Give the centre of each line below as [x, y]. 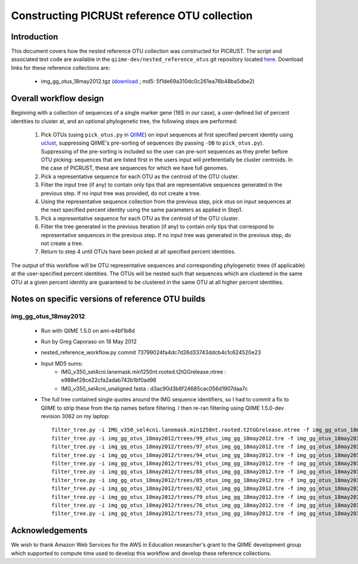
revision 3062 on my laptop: [75, 416]
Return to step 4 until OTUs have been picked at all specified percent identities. [138, 252]
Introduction [35, 37]
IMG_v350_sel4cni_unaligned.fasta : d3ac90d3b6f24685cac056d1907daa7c [155, 388]
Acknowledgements [49, 531]
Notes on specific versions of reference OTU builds [108, 299]
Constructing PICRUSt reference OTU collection [132, 16]
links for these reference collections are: [61, 68]
